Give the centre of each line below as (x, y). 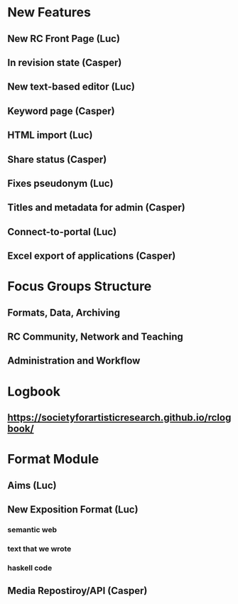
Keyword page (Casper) (61, 111)
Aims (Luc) (32, 485)
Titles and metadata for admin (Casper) (97, 208)
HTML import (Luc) (50, 135)
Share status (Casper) (57, 160)
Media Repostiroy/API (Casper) (77, 591)
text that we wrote (39, 549)
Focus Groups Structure (80, 287)
